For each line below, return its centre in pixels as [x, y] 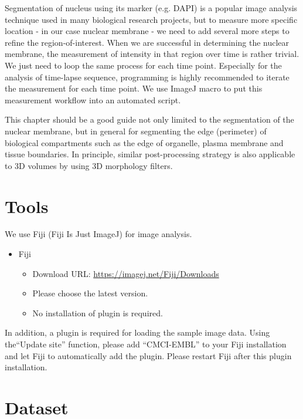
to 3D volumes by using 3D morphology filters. [89, 165]
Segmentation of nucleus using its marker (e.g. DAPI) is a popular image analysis [151, 8]
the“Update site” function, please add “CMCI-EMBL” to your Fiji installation [146, 344]
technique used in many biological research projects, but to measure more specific [151, 19]
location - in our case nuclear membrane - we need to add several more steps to [147, 31]
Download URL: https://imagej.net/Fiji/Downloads [126, 273]
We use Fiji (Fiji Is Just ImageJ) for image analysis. [98, 234]
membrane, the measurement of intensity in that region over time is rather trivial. [152, 54]
